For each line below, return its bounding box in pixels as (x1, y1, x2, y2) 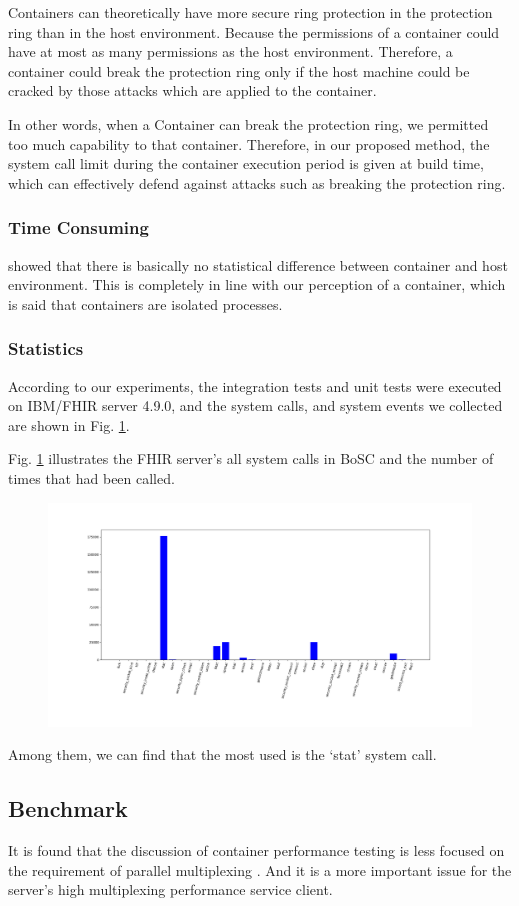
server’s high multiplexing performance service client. (8, 879, 333, 900)
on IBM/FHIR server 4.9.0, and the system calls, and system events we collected (8, 395, 503, 416)
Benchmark (8, 793, 128, 824)
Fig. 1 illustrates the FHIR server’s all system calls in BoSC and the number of (8, 448, 494, 469)
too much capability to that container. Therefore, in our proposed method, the (8, 133, 490, 154)
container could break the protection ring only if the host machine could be (8, 60, 470, 81)
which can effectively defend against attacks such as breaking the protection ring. (8, 172, 506, 193)
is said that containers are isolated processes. (8, 293, 283, 314)
